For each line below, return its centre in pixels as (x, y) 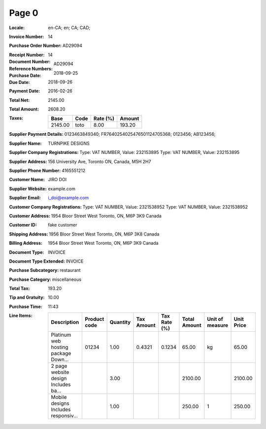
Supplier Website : (28, 189)
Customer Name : (27, 180)
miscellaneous (66, 279)
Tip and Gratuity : (27, 297)
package (61, 353)
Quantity (120, 322)
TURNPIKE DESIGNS (69, 143)
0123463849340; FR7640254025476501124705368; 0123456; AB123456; (140, 134)
